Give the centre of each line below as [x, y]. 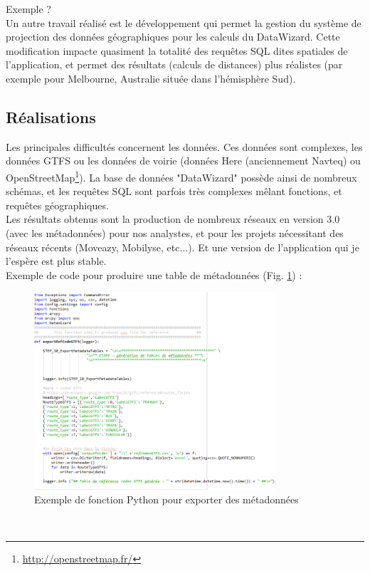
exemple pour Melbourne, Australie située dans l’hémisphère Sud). [151, 78]
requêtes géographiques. [57, 205]
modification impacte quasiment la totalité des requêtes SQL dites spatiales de [177, 50]
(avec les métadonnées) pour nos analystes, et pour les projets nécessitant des [175, 232]
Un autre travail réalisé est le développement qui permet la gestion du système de [184, 22]
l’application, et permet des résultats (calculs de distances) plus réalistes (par [174, 64]
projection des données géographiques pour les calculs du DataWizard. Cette [173, 37]
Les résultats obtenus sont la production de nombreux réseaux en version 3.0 [173, 219]
